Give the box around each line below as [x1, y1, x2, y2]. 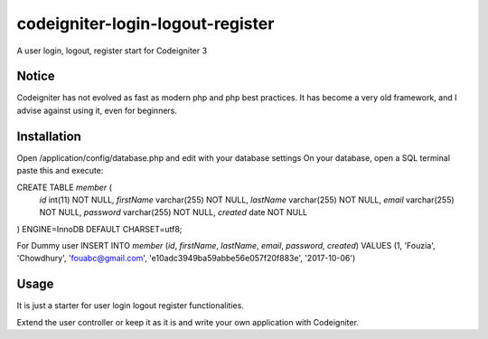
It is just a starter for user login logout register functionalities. [16, 300, 244, 311]
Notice [16, 69, 56, 84]
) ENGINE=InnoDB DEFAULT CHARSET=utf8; [16, 223, 183, 234]
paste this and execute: [16, 165, 104, 176]
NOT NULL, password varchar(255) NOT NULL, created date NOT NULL [39, 207, 308, 218]
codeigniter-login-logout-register [16, 14, 275, 33]
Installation [16, 128, 81, 144]
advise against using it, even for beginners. [16, 105, 178, 116]
